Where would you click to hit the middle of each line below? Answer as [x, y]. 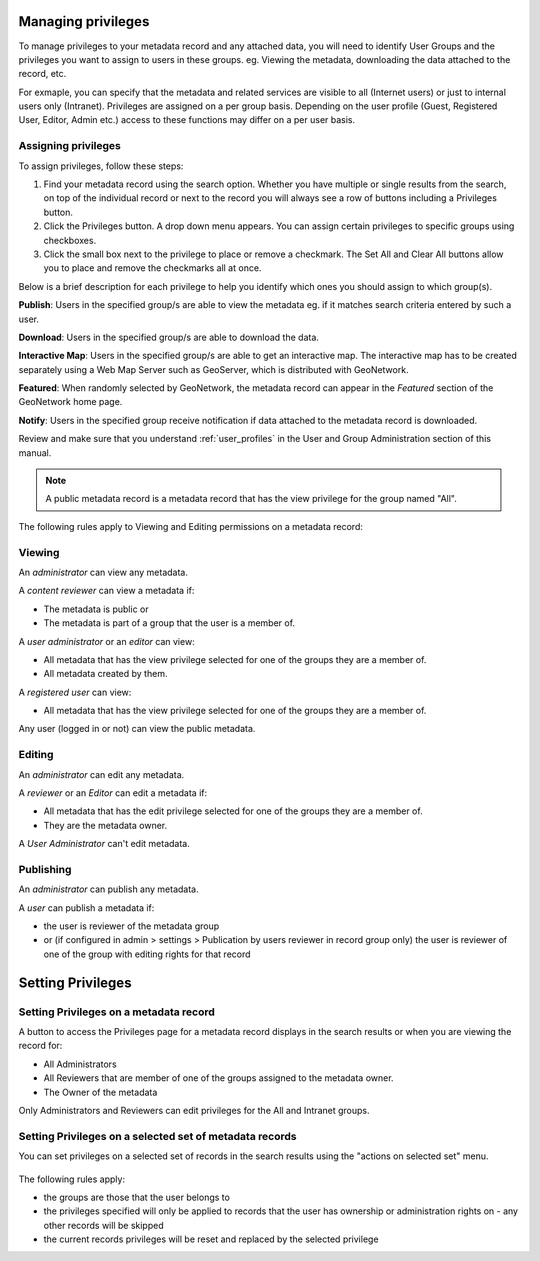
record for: [40, 1046]
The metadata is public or [96, 609]
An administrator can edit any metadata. [101, 774]
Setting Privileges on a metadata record [116, 1012]
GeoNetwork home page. [70, 402]
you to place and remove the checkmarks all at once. [152, 268]
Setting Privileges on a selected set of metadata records [157, 1136]
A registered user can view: [75, 692]
